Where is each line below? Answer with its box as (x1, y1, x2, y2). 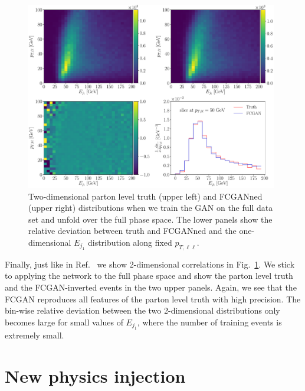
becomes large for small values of (5, 315, 123, 328)
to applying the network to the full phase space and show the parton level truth (5, 269, 293, 282)
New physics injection (5, 363, 186, 387)
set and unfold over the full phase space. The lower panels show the (28, 213, 273, 225)
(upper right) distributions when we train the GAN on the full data (28, 201, 273, 214)
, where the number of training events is (137, 315, 282, 328)
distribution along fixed (87, 236, 172, 248)
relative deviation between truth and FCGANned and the (28, 224, 237, 237)
